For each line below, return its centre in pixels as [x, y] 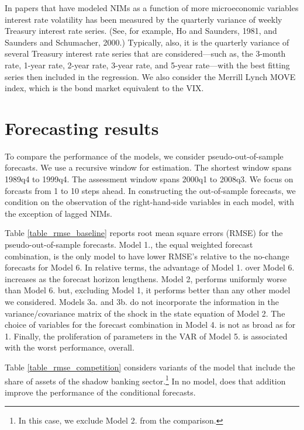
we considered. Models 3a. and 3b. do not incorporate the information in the [142, 301]
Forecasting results [82, 128]
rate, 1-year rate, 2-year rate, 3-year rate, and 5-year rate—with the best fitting [147, 65]
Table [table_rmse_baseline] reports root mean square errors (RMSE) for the [144, 233]
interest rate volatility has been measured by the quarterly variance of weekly [144, 19]
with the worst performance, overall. [70, 347]
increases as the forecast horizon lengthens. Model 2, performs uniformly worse [146, 278]
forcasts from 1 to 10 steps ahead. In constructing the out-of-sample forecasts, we [150, 190]
